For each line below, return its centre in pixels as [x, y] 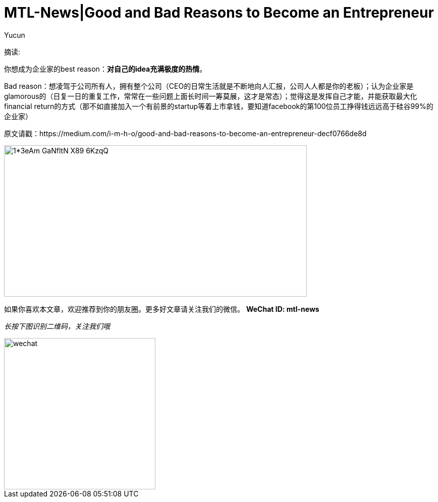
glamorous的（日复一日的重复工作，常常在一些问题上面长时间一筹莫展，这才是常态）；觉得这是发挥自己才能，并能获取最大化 [211, 96]
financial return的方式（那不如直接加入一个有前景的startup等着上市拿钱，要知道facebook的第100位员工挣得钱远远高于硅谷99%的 [219, 106]
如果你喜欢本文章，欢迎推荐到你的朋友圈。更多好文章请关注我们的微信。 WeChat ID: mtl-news [162, 309]
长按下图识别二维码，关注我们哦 [57, 326]
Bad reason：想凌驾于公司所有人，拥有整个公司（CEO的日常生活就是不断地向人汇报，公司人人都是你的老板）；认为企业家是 [209, 86]
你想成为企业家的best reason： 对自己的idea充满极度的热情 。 [105, 69]
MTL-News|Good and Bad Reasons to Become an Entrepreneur [219, 13]
